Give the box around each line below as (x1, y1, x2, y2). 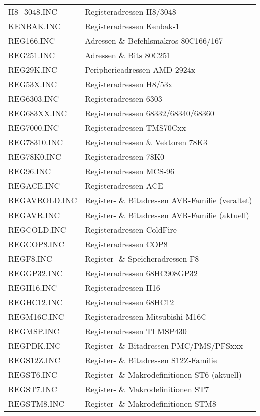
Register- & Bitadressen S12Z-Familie (85, 354, 217, 366)
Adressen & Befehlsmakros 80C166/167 (85, 35, 223, 46)
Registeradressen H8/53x (85, 78, 173, 90)
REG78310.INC (8, 136, 63, 148)
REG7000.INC (8, 122, 59, 133)
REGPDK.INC (8, 340, 61, 351)
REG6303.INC (8, 93, 59, 104)
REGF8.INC (8, 253, 52, 264)
